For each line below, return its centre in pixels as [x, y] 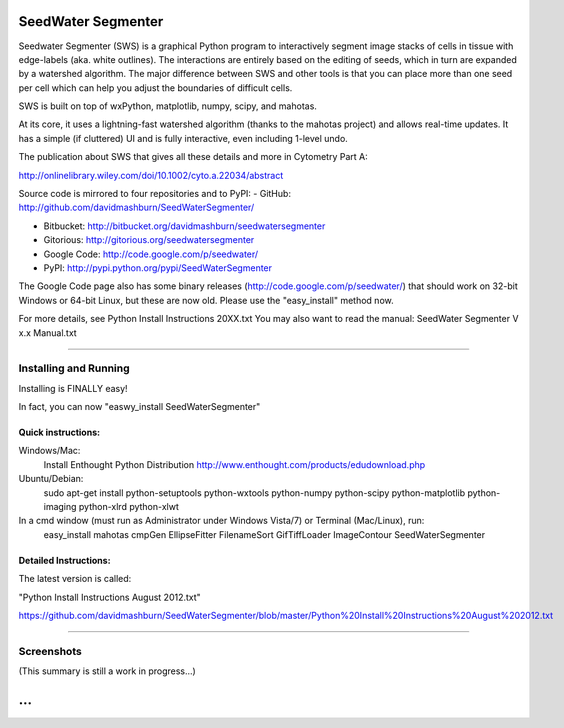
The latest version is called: [75, 579]
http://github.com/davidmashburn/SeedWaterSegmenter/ [136, 207]
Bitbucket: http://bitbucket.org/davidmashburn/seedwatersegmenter [184, 226]
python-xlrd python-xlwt [128, 507]
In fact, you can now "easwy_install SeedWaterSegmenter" [139, 407]
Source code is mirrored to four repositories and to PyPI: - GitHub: [155, 194]
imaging [60, 507]
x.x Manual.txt [47, 332]
